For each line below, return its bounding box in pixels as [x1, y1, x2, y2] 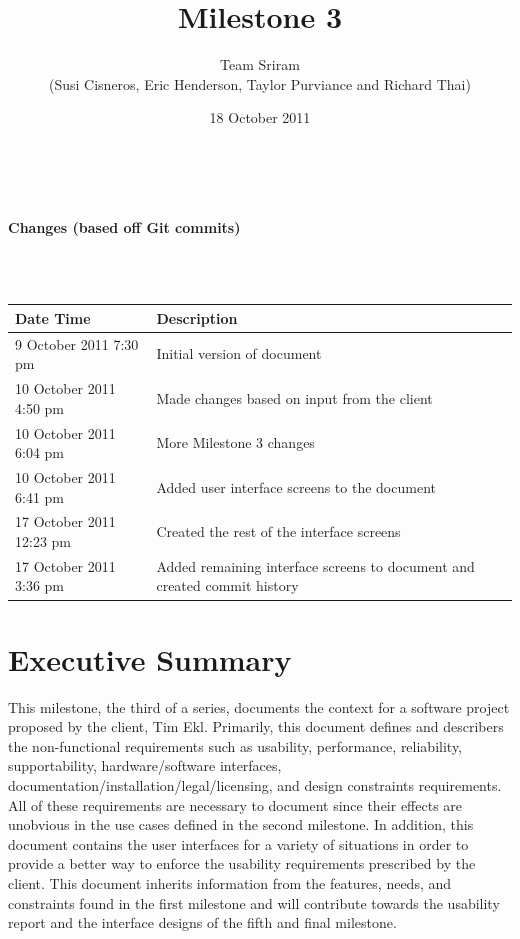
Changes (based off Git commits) [8, 216, 241, 237]
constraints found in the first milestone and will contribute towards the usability [8, 892, 500, 913]
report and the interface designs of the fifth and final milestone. [8, 912, 397, 933]
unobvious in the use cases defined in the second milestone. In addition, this [8, 814, 474, 835]
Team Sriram [220, 54, 300, 75]
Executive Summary [8, 638, 292, 679]
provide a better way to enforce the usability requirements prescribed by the [8, 853, 476, 874]
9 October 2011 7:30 [15, 333, 139, 354]
